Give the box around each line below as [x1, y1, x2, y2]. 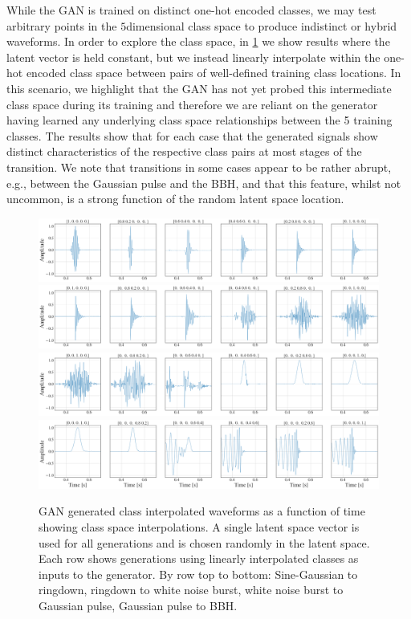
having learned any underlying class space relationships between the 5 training [6, 112, 393, 128]
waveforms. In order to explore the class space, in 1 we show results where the [6, 33, 390, 50]
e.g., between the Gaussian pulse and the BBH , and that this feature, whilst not [6, 174, 401, 191]
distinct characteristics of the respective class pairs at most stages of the [6, 143, 362, 160]
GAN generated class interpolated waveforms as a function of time [39, 503, 365, 519]
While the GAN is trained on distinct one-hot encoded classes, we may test [6, 2, 376, 18]
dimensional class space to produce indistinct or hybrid [126, 17, 397, 34]
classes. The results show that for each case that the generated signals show [6, 127, 378, 144]
